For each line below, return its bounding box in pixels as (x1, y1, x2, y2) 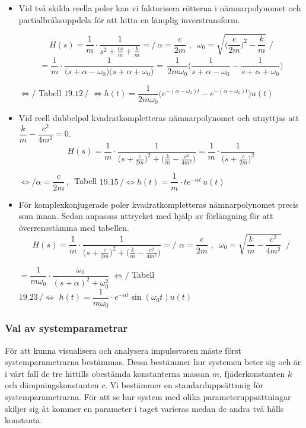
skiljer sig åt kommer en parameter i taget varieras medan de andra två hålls (5, 402, 284, 414)
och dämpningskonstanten (5, 379, 99, 391)
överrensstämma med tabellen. (18, 221, 129, 233)
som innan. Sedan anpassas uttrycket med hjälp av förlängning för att (18, 210, 273, 222)
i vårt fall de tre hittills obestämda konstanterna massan (5, 367, 210, 379)
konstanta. (5, 414, 43, 426)
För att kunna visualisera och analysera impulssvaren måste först (5, 344, 241, 356)
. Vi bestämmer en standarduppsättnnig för (105, 379, 263, 391)
